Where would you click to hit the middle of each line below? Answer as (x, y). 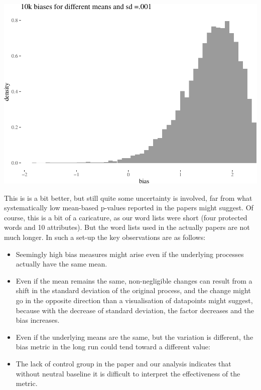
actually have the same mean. (61, 264)
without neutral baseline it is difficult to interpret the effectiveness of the (128, 373)
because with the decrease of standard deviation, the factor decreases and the (135, 310)
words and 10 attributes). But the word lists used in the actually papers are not (127, 227)
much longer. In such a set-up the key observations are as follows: (105, 237)
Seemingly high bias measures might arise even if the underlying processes (130, 254)
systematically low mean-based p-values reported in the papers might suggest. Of (129, 208)
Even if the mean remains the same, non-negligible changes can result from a (134, 280)
